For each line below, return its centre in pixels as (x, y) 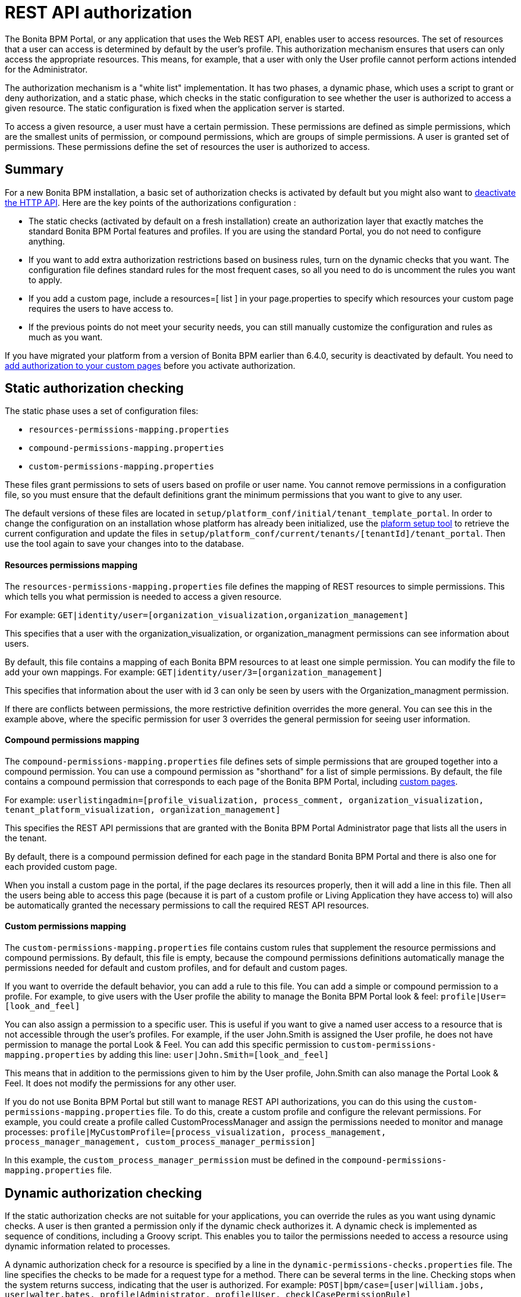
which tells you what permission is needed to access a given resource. (143, 596)
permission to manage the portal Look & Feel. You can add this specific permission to (172, 1045)
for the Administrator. (46, 69)
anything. (47, 241)
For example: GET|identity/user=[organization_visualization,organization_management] (207, 615)
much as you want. (66, 337)
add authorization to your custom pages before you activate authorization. (150, 365)
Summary (34, 170)
